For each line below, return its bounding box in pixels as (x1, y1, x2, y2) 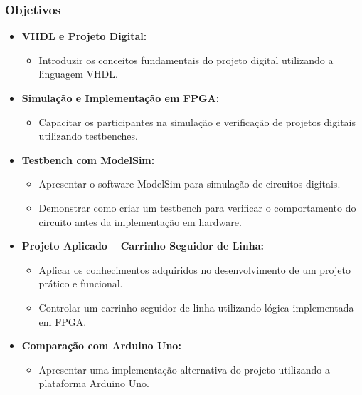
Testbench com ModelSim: (21, 152, 155, 167)
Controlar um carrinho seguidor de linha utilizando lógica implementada (38, 299, 354, 314)
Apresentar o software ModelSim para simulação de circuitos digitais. (38, 176, 341, 191)
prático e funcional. (38, 276, 123, 291)
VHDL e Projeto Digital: (21, 29, 147, 43)
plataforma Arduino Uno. (38, 376, 149, 391)
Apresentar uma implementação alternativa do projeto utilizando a (38, 361, 330, 376)
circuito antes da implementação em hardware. (38, 214, 242, 229)
